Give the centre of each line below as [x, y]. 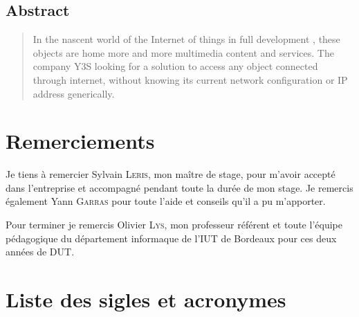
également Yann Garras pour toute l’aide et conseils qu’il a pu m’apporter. [166, 201]
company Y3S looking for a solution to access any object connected [175, 66]
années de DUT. [40, 252]
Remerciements [80, 141]
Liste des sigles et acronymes [146, 299]
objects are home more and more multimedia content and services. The [183, 52]
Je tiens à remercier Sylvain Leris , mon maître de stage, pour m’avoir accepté [171, 174]
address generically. [74, 93]
